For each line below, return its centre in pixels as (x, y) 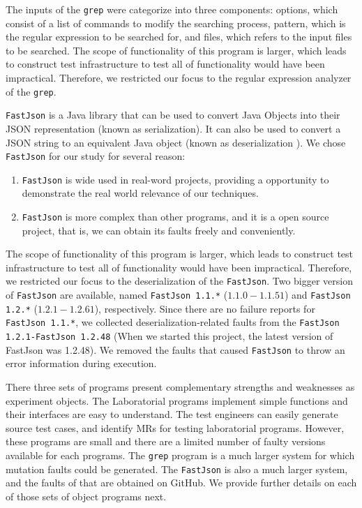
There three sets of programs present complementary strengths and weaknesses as (180, 387)
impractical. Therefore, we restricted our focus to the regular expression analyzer (179, 78)
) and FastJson (317, 295)
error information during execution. (81, 363)
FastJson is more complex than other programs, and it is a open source (175, 217)
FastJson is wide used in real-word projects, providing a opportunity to (175, 179)
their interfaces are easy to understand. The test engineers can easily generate (172, 414)
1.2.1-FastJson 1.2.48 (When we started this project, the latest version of (169, 336)
